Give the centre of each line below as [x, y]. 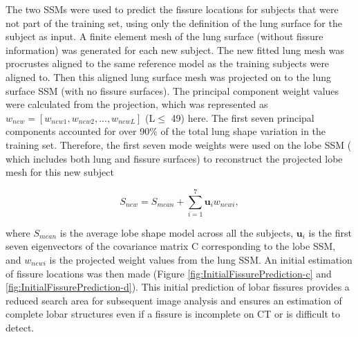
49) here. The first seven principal [243, 117]
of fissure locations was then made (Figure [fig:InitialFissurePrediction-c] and [169, 273]
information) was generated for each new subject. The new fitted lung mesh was [175, 49]
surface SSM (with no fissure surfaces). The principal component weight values [172, 90]
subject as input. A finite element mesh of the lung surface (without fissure [164, 36]
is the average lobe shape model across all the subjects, [177, 232]
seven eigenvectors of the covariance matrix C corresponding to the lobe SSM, [171, 246]
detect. [20, 327]
